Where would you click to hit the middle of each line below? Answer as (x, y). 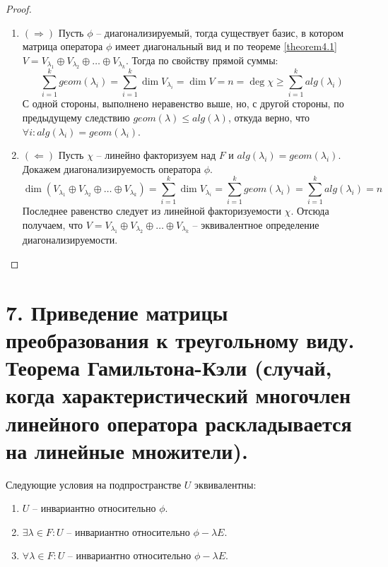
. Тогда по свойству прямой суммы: (202, 60)
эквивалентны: (225, 484)
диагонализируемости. (70, 240)
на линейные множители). (127, 450)
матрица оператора (63, 46)
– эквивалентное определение (256, 225)
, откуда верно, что (269, 117)
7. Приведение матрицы (117, 312)
